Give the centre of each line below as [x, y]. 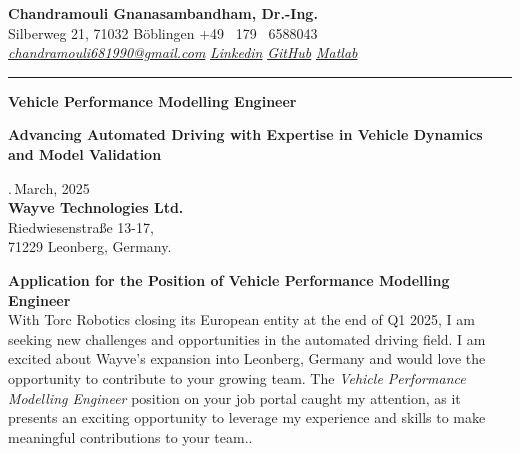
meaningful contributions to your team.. [130, 436]
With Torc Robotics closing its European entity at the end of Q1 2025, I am [241, 319]
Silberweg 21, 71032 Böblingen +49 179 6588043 [163, 32]
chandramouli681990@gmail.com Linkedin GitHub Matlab [183, 52]
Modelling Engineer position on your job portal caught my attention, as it [234, 397]
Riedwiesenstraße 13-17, [81, 226]
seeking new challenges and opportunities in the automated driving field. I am [247, 338]
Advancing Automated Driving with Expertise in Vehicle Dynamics [245, 134]
